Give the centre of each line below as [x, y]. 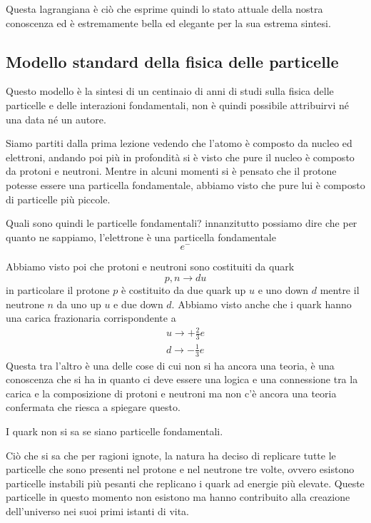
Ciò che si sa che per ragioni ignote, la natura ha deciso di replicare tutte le [171, 455]
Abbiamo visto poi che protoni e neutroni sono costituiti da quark [150, 266]
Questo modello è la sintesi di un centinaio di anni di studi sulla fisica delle [170, 91]
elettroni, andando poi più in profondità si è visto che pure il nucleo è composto [180, 157]
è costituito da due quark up [183, 290]
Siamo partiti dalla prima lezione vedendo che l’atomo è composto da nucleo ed [179, 143]
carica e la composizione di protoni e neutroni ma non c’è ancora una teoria [171, 393]
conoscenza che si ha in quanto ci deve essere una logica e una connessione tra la [182, 379]
